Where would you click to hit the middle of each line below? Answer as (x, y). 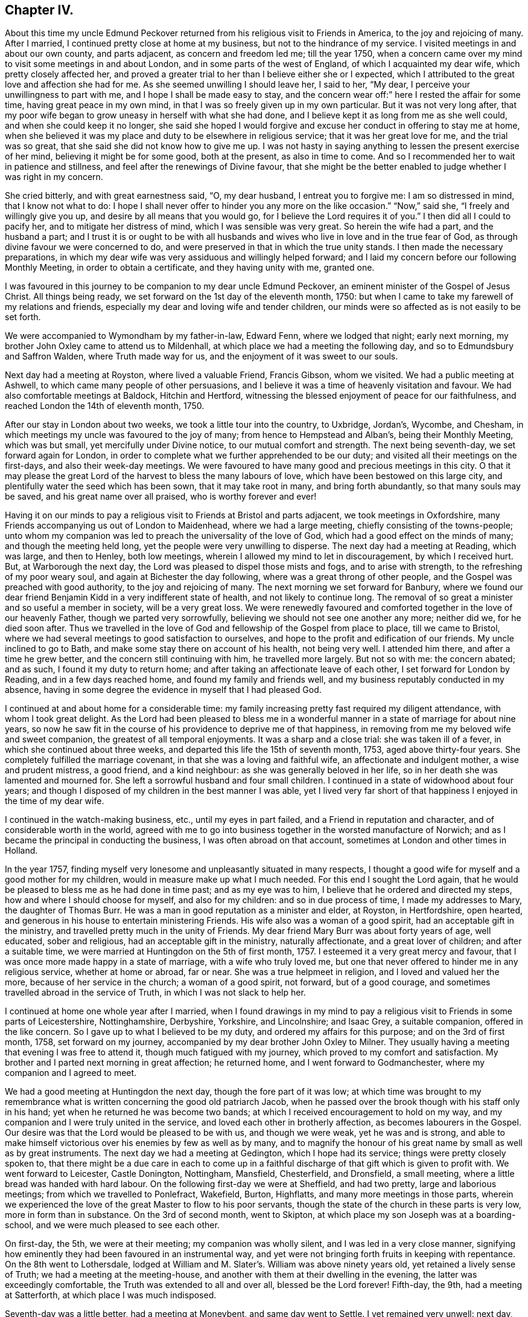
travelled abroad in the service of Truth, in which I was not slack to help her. (155, 993)
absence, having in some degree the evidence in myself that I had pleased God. (163, 690)
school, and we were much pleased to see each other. (112, 1225)
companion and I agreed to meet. (71, 1073)
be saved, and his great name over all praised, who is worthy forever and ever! (161, 497)
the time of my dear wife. (55, 801)
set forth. (23, 317)
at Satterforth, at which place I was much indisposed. (111, 1295)
